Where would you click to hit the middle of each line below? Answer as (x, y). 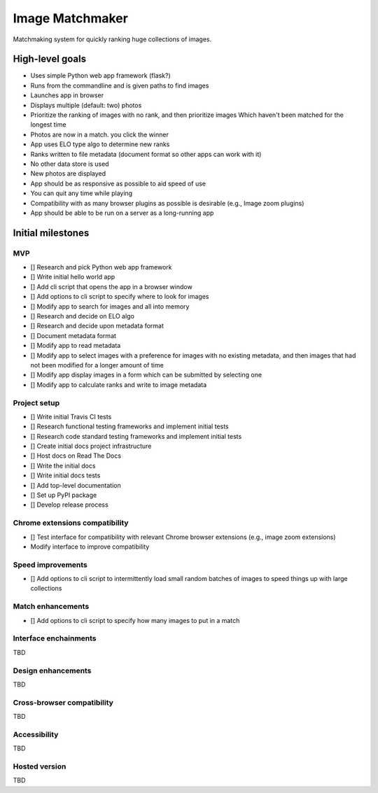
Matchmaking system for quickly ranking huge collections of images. (112, 39)
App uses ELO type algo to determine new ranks (100, 144)
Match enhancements (51, 607)
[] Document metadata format (73, 335)
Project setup (36, 402)
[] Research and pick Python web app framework (101, 267)
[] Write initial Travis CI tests (71, 416)
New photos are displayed (68, 174)
